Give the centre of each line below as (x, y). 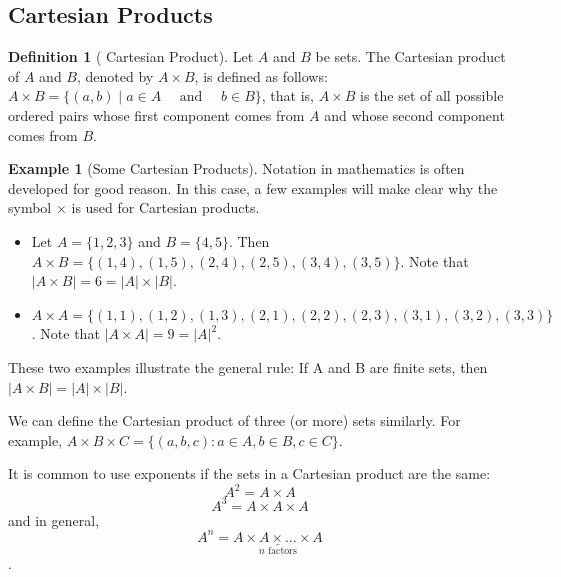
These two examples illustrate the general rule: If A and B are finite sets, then (248, 366)
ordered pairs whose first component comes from (156, 114)
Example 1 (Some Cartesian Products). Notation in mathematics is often (236, 168)
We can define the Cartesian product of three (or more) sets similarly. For (234, 420)
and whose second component (414, 114)
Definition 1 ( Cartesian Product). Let (131, 56)
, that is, (287, 95)
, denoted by (115, 75)
